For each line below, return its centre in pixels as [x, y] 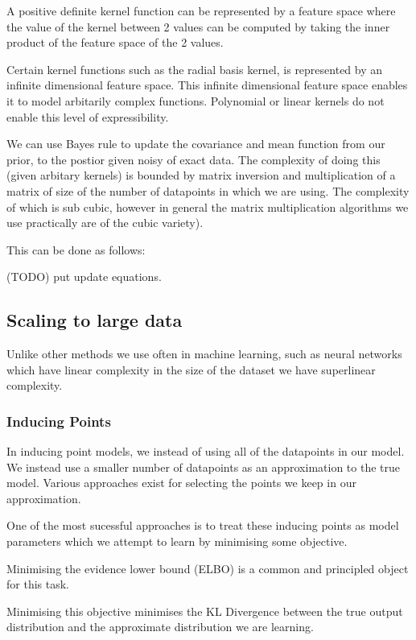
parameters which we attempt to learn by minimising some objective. [177, 541]
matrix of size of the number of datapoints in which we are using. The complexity [208, 190]
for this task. [38, 584]
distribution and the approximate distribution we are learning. [160, 627]
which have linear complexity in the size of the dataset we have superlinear [191, 369]
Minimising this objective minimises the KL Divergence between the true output [205, 611]
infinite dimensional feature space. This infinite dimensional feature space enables [207, 85]
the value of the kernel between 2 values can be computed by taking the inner [198, 26]
